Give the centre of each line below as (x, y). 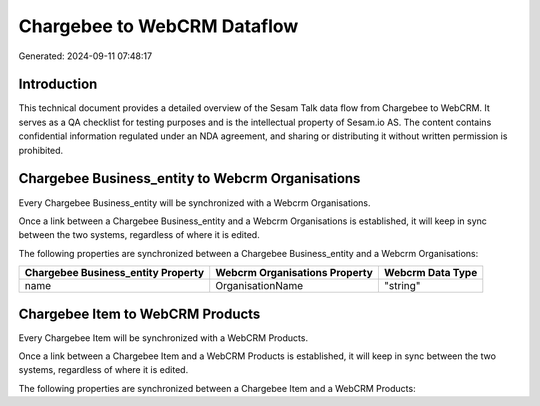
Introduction (58, 84)
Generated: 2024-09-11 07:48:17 (85, 56)
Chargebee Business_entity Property (114, 273)
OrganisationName (259, 286)
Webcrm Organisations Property (294, 273)
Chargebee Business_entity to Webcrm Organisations (189, 178)
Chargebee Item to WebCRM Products (139, 313)
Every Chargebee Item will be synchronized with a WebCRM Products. (163, 337)
